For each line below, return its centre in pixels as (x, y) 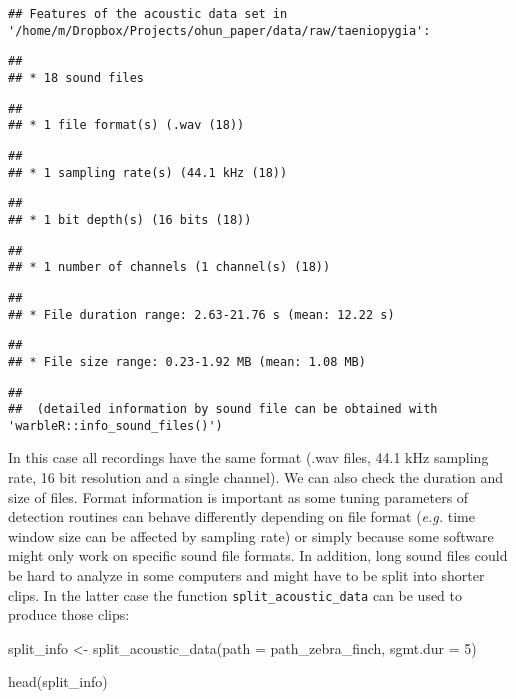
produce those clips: (69, 614)
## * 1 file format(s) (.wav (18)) (126, 125)
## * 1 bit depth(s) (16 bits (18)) (130, 219)
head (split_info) (58, 681)
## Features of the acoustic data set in (148, 14)
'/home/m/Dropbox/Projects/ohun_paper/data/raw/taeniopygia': (219, 30)
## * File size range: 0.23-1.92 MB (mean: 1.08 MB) (187, 361)
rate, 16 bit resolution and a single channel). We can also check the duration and (256, 477)
